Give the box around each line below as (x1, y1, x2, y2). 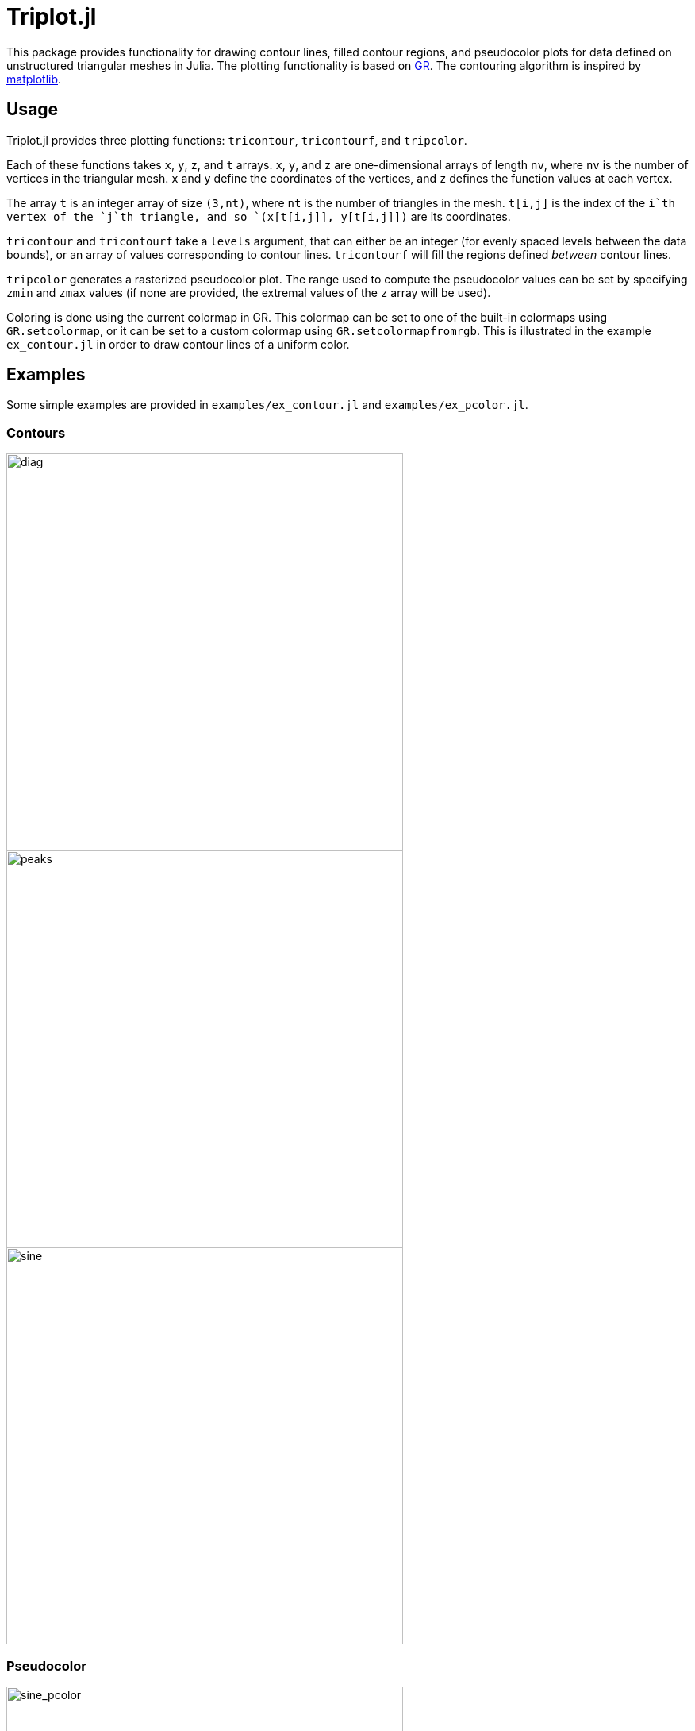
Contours (6, 424, 66, 441)
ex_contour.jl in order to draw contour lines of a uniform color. (6, 337, 350, 351)
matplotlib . (6, 71, 62, 86)
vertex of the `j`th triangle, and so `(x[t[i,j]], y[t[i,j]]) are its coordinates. (6, 209, 511, 223)
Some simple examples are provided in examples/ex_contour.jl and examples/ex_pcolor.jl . (6, 398, 528, 412)
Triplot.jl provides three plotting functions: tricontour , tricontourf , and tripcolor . (6, 133, 467, 147)
